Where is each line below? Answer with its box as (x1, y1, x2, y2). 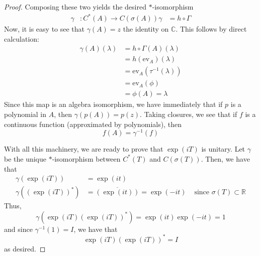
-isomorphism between (52, 153, 121, 164)
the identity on (123, 24, 169, 34)
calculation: (4, 33, 40, 44)
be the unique (4, 153, 47, 164)
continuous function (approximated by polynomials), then (4, 118, 182, 129)
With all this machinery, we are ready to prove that (4, 144, 163, 154)
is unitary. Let (201, 144, 245, 154)
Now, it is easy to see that (4, 24, 85, 34)
